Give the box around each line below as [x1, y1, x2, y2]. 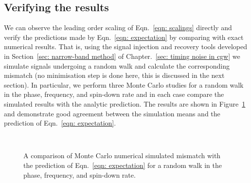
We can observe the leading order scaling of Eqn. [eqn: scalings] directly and [4, 22, 232, 33]
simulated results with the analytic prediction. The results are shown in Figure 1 [4, 98, 246, 109]
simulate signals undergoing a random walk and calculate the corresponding [4, 60, 230, 71]
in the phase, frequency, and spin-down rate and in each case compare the [4, 89, 224, 99]
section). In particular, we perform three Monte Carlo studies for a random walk [4, 79, 244, 90]
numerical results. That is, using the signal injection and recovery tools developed [4, 41, 247, 52]
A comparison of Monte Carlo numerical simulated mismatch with [23, 150, 221, 161]
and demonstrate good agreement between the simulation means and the [4, 108, 220, 118]
